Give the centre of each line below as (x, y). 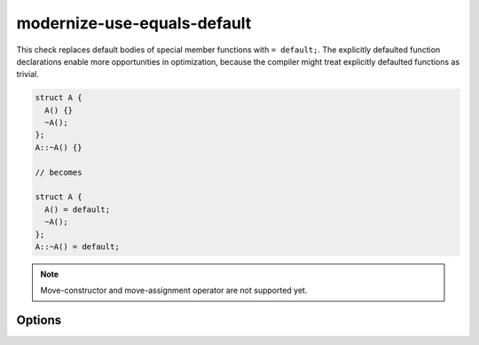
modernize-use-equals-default (134, 23)
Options (39, 321)
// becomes (59, 172)
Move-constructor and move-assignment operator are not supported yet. (174, 290)
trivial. (27, 74)
